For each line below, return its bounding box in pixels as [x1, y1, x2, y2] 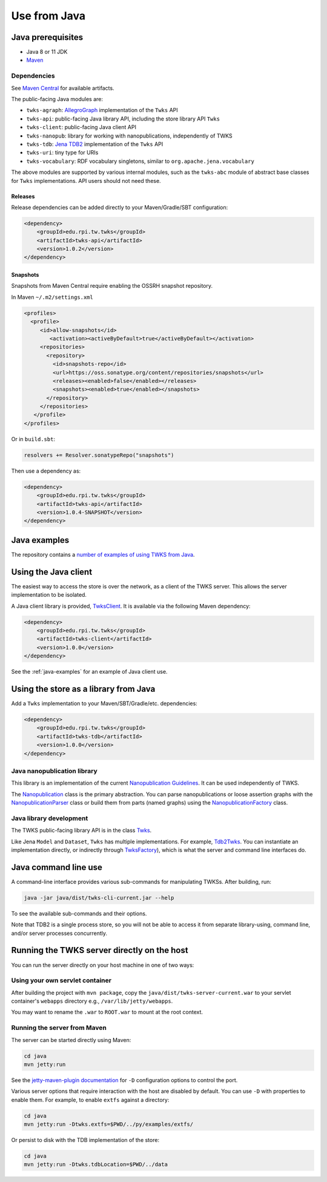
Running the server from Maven [11, 1024, 107, 1032]
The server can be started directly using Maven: [11, 1036, 131, 1043]
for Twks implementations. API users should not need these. [11, 177, 161, 184]
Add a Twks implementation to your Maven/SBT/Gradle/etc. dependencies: [11, 700, 198, 707]
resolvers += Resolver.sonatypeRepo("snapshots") [24, 451, 174, 459]
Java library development [11, 814, 88, 822]
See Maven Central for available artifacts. [11, 84, 114, 91]
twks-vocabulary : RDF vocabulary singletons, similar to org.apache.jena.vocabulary [26, 158, 254, 165]
